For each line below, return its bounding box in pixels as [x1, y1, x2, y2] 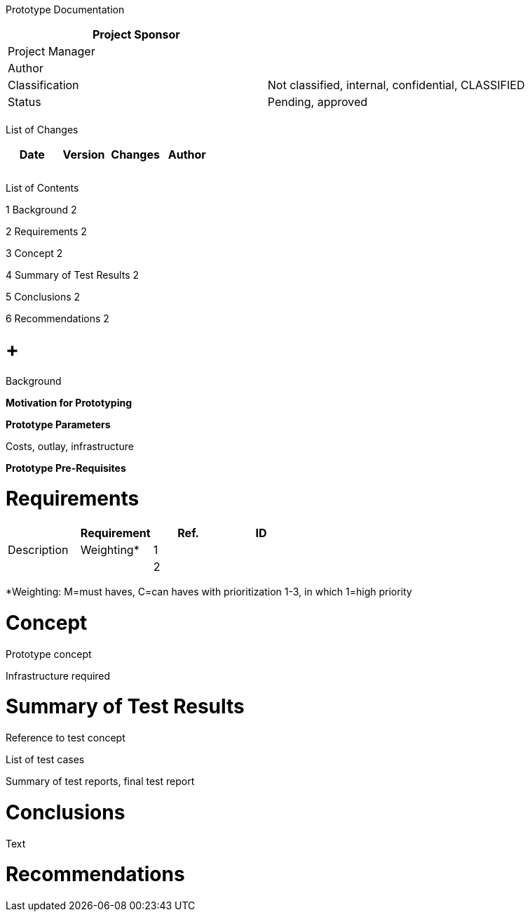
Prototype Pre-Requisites [6, 461, 126, 474]
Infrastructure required [6, 669, 111, 682]
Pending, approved [267, 95, 368, 109]
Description [8, 543, 69, 557]
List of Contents [6, 182, 79, 194]
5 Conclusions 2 [6, 291, 81, 303]
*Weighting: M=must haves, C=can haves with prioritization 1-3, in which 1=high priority [6, 586, 412, 598]
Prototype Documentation [6, 4, 125, 15]
